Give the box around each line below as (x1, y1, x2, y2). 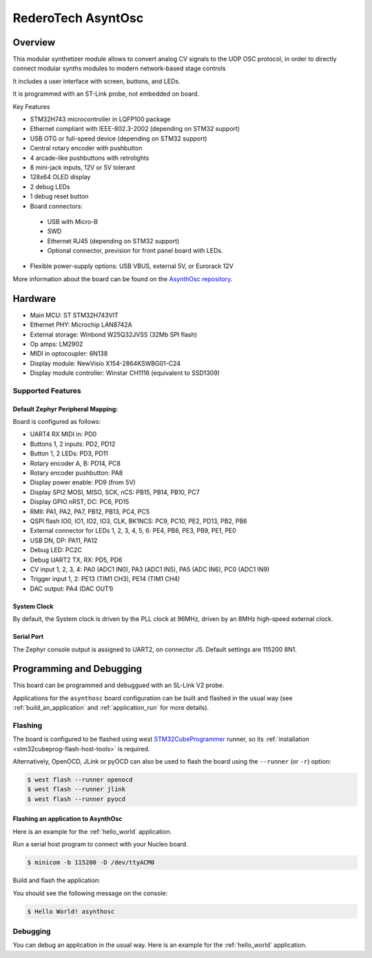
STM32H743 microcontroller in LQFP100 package (30, 115, 172, 123)
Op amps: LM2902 (30, 340, 83, 348)
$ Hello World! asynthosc (27, 907, 115, 915)
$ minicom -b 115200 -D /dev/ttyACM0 (27, 859, 155, 866)
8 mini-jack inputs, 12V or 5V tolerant (30, 163, 136, 172)
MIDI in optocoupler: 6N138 (30, 349, 108, 358)
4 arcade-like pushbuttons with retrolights (30, 154, 149, 162)
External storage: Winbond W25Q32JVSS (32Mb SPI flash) (30, 330, 198, 338)
